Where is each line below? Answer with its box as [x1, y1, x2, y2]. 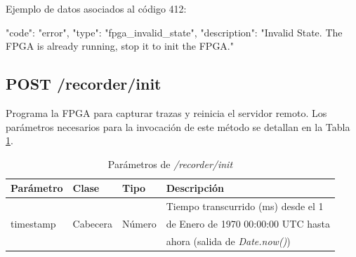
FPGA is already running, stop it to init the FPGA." [6, 39, 234, 53]
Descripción [166, 181, 225, 195]
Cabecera [72, 216, 112, 231]
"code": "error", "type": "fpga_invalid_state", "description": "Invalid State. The [6, 25, 343, 39]
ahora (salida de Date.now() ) [166, 233, 291, 248]
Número [122, 216, 157, 231]
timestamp [11, 216, 56, 231]
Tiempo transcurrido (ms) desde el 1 [166, 199, 324, 214]
